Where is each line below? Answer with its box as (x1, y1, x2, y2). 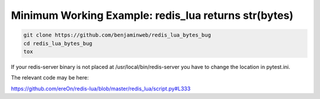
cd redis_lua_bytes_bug (23, 40, 93, 47)
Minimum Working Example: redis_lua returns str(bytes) (11, 9, 293, 22)
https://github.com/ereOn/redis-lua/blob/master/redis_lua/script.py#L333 (11, 85, 191, 92)
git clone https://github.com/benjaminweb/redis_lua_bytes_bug (23, 32, 212, 38)
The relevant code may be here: (11, 74, 89, 81)
